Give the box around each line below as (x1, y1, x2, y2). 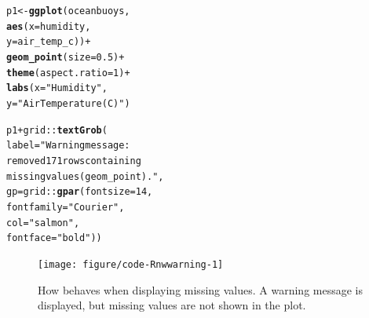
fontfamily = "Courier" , (6, 201, 125, 213)
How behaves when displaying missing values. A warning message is (38, 281, 363, 298)
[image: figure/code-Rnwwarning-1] (38, 258, 224, 270)
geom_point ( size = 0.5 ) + (6, 51, 125, 63)
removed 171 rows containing (6, 155, 141, 166)
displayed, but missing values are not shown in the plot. (38, 297, 306, 313)
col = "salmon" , (6, 217, 80, 228)
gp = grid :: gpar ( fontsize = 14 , (6, 186, 153, 198)
